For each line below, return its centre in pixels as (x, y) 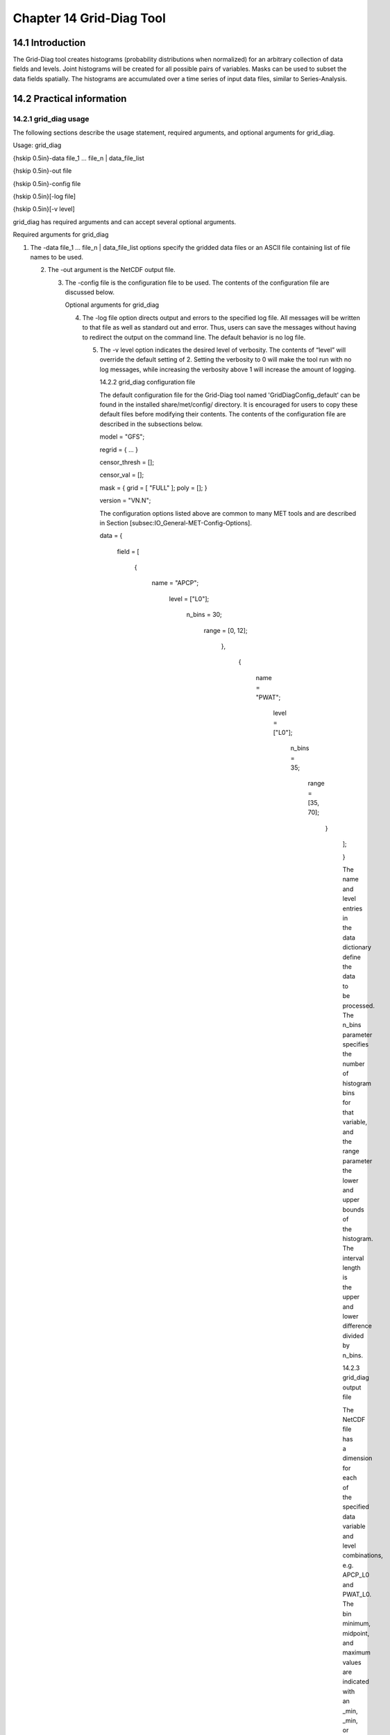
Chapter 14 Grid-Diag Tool (90, 18)
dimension (357, 1458)
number (354, 1064)
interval (353, 1258)
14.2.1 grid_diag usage (51, 119)
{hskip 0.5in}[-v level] (44, 209)
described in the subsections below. (151, 424)
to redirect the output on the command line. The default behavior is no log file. (194, 337)
